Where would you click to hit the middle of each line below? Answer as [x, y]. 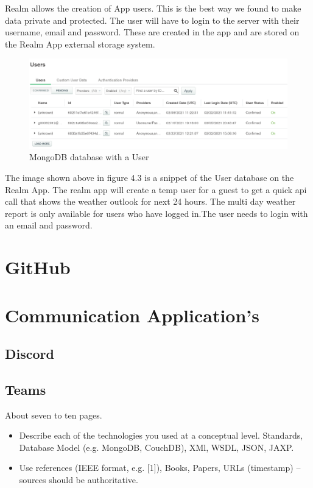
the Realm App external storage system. [80, 44]
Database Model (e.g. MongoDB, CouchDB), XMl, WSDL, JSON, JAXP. [156, 447]
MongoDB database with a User [89, 157]
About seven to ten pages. [54, 415]
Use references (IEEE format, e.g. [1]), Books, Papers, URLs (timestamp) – [160, 468]
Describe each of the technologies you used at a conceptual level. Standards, [161, 435]
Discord [30, 354]
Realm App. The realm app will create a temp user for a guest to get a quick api [156, 189]
